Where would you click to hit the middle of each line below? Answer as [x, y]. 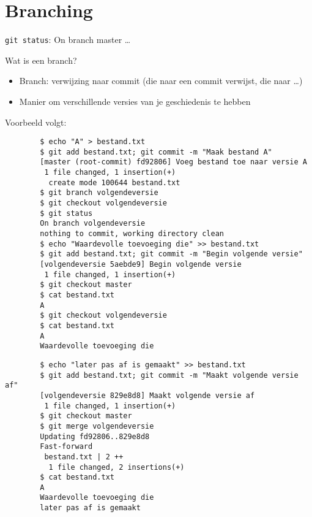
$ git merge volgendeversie [97, 426]
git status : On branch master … [68, 40]
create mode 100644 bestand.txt [114, 182]
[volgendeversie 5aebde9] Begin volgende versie [141, 265]
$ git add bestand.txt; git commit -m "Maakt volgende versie [169, 375]
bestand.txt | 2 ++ [84, 457]
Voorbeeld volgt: [36, 122]
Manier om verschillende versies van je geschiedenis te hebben [135, 101]
